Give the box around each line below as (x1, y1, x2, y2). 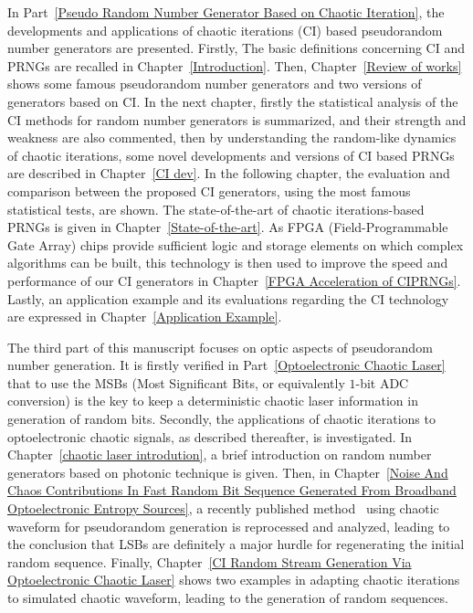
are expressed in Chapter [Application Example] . (7, 307, 282, 326)
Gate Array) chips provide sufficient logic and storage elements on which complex (7, 235, 464, 254)
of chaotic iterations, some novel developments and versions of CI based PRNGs (7, 145, 455, 164)
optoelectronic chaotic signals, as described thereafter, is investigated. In (7, 427, 413, 446)
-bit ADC (355, 373, 409, 392)
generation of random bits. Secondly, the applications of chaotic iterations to (7, 409, 436, 428)
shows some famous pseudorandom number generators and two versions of (7, 74, 422, 93)
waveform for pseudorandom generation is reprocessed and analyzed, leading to (7, 516, 450, 535)
